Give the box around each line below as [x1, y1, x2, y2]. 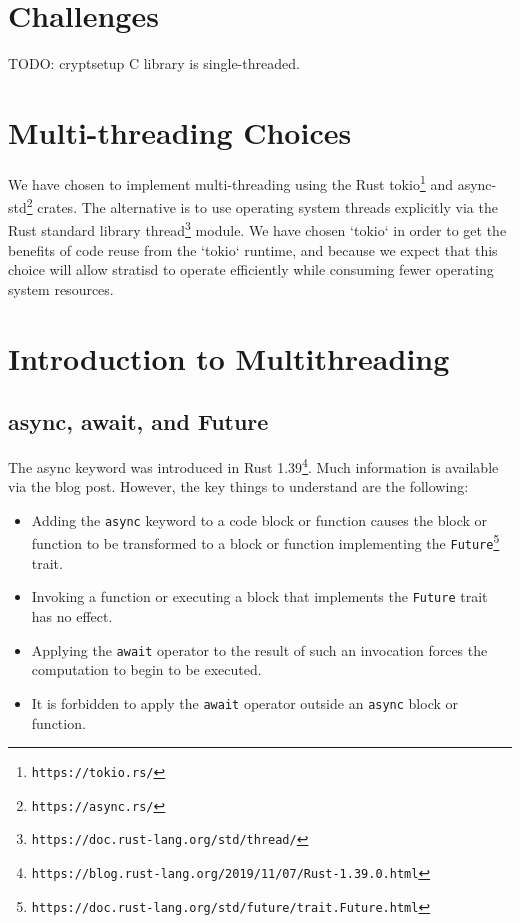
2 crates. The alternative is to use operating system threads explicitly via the [26, 194, 498, 217]
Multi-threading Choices [8, 111, 352, 152]
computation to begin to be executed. [31, 659, 262, 680]
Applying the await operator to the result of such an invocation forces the [31, 639, 488, 660]
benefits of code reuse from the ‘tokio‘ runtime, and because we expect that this [8, 239, 498, 260]
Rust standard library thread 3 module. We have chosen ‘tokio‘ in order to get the [8, 217, 507, 240]
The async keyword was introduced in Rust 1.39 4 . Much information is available [8, 453, 499, 477]
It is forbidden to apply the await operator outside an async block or [31, 692, 459, 713]
